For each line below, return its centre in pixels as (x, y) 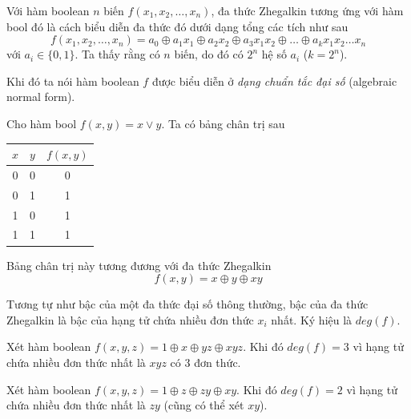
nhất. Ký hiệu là (312, 319)
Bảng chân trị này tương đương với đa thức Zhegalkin (139, 265)
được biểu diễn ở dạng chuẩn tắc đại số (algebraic (274, 81)
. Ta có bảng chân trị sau (223, 123)
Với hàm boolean (48, 10)
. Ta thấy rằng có (117, 54)
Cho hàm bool (42, 123)
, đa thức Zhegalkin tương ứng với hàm (307, 10)
